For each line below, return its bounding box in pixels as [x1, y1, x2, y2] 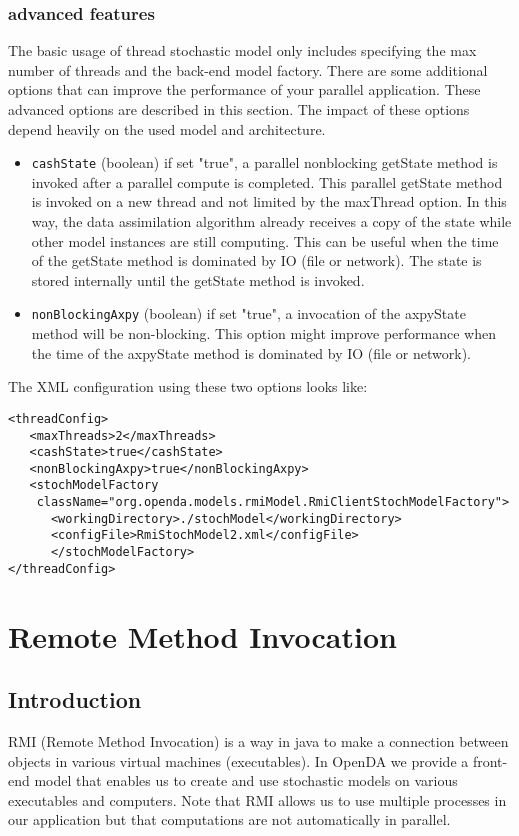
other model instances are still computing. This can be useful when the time [31, 230, 499, 251]
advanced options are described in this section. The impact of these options [8, 99, 470, 119]
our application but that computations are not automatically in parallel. [8, 809, 451, 830]
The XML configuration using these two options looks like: [8, 376, 368, 397]
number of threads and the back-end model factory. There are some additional [8, 59, 488, 80]
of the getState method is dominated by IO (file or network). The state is [31, 250, 482, 271]
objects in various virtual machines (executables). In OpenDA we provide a [8, 750, 469, 771]
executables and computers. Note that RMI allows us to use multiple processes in [8, 789, 507, 810]
